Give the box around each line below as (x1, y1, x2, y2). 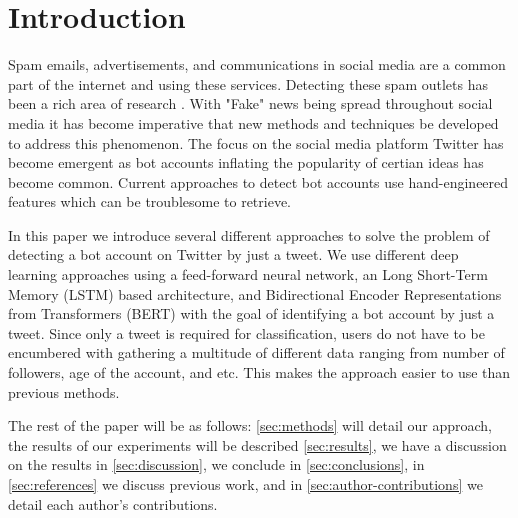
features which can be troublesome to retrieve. (8, 191, 292, 212)
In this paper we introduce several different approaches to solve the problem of (8, 224, 490, 245)
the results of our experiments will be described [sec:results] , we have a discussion (8, 434, 507, 455)
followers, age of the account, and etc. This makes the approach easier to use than (8, 362, 511, 383)
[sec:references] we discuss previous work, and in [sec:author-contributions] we (8, 474, 483, 494)
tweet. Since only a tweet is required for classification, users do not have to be (8, 322, 485, 343)
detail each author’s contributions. (8, 493, 218, 514)
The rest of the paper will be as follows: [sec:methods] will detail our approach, (8, 415, 492, 436)
